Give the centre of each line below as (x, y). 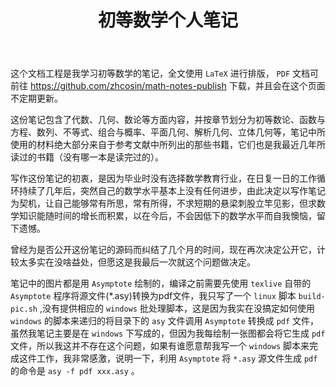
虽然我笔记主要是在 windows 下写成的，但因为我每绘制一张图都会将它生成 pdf (168, 333)
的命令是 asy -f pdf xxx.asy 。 (75, 371)
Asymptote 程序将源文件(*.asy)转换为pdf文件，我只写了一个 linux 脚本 (153, 296)
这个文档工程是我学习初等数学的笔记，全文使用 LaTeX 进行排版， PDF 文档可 (165, 73)
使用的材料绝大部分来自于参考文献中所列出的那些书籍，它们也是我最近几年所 (168, 145)
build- (312, 297)
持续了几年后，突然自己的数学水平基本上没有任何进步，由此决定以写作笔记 (172, 191)
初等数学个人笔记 (167, 20)
